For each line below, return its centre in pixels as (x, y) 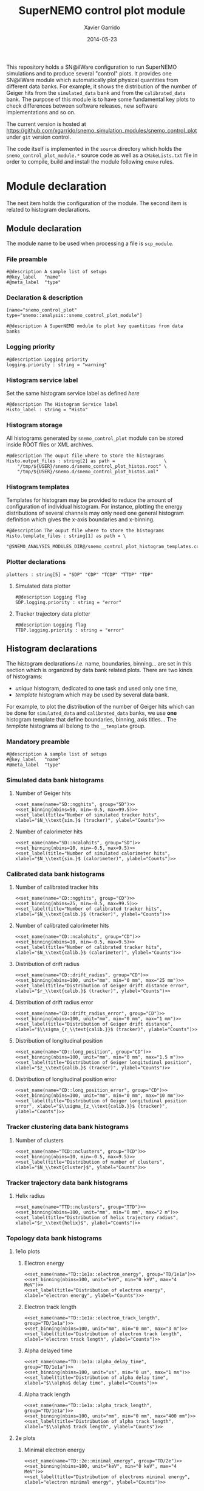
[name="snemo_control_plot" (42, 310)
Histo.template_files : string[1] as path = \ (66, 536)
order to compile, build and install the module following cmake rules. (90, 161)
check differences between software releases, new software (82, 106)
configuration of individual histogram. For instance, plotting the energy (95, 507)
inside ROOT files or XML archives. (50, 445)
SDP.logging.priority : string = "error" (68, 602)
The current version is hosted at (46, 124)
